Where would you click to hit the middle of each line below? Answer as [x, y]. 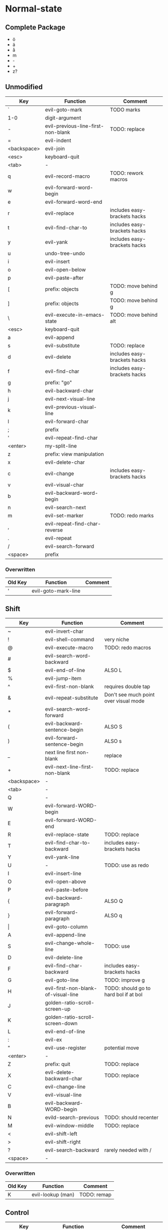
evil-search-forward [69, 546]
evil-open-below [65, 269]
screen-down [61, 1023]
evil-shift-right [63, 1142]
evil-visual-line [63, 1095]
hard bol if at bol [123, 994]
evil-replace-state [67, 835]
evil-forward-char [67, 421]
